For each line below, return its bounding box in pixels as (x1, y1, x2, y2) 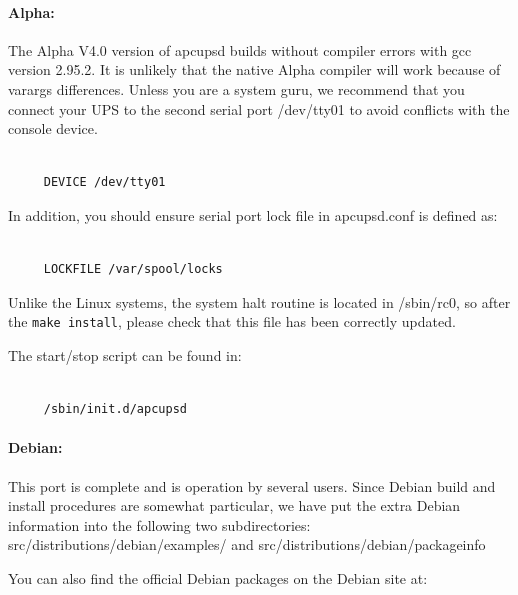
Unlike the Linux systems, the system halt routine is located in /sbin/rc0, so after (8, 291, 511, 312)
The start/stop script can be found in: (8, 344, 242, 365)
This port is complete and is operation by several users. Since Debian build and (8, 475, 496, 496)
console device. (8, 118, 98, 139)
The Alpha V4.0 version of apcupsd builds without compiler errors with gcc (8, 39, 472, 60)
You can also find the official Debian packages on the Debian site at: (8, 567, 428, 588)
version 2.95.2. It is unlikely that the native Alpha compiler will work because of (8, 59, 501, 80)
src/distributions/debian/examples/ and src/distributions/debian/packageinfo (8, 534, 486, 555)
